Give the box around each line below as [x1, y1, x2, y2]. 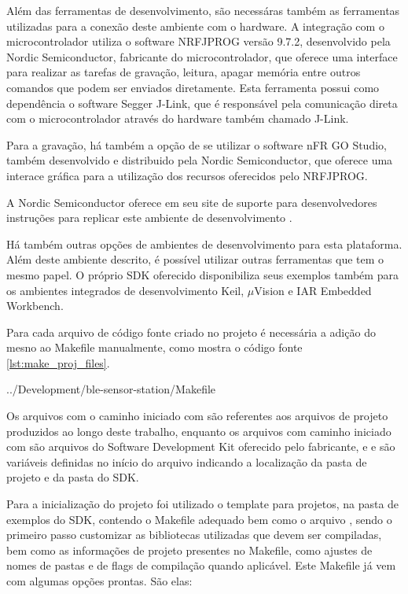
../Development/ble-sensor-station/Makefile [6, 381, 216, 397]
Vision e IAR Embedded [254, 282, 372, 298]
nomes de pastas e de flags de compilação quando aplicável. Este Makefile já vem [6, 557, 396, 574]
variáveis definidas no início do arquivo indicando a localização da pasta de [6, 453, 367, 470]
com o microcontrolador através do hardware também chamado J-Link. [6, 110, 349, 127]
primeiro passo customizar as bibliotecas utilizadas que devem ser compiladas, [6, 526, 382, 543]
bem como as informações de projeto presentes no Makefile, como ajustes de [6, 541, 373, 558]
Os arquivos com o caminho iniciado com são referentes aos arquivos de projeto [6, 408, 388, 424]
